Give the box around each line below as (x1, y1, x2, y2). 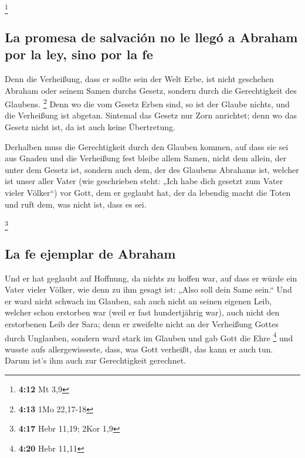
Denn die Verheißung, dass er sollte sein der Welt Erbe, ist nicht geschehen (5, 72, 274, 84)
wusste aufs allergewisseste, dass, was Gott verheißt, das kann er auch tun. (5, 342, 273, 355)
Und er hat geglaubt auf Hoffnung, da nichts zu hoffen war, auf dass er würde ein (5, 272, 297, 284)
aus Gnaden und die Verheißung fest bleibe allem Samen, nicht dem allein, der (5, 152, 287, 164)
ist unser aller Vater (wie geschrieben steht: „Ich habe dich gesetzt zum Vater (5, 175, 283, 187)
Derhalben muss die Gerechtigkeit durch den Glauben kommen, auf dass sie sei (5, 140, 289, 152)
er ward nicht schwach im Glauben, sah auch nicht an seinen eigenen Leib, (5, 294, 272, 307)
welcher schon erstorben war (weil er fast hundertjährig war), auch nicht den (5, 306, 280, 318)
